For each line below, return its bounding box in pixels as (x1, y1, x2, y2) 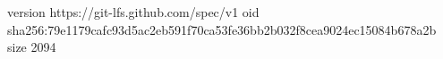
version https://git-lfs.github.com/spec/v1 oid (7, 3, 260, 21)
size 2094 (7, 38, 56, 56)
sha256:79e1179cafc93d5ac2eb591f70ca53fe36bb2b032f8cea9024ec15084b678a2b (7, 20, 437, 38)
